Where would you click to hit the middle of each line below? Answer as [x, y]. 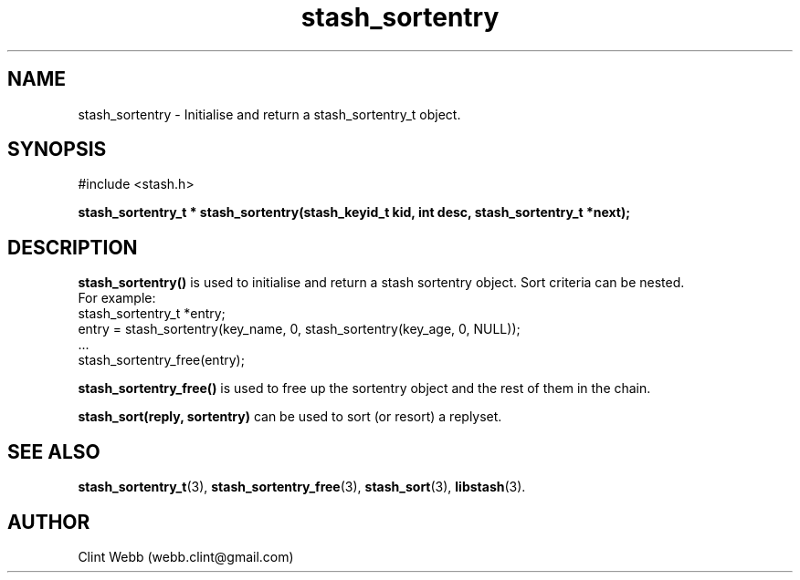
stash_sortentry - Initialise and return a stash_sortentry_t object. [269, 114]
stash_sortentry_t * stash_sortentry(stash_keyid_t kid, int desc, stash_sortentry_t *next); [354, 212]
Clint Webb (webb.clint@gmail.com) [186, 556]
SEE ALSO [54, 451]
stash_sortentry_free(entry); [161, 360]
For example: [117, 298]
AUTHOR [49, 522]
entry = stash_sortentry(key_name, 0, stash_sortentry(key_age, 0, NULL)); [299, 329]
